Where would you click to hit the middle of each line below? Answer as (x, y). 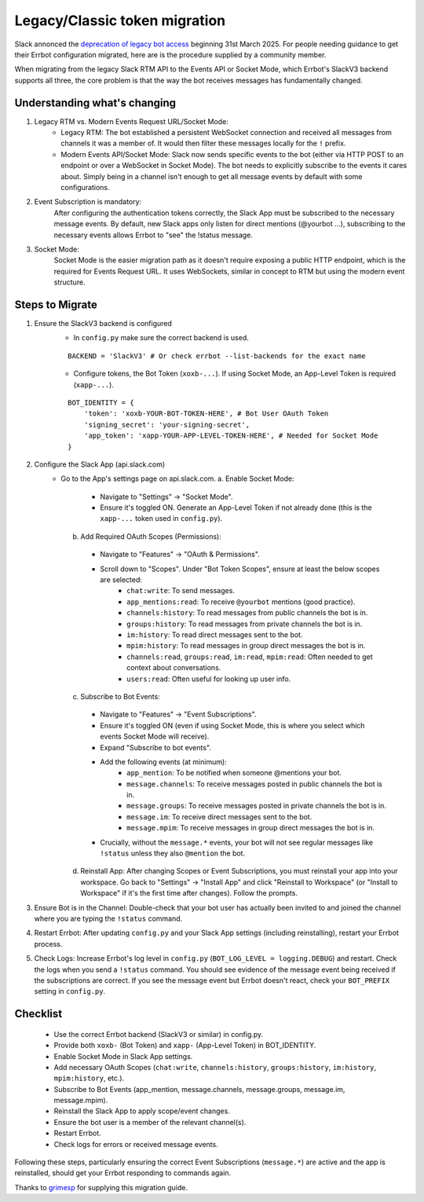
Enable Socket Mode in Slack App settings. (123, 1056)
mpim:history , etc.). (89, 1078)
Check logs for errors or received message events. (136, 1144)
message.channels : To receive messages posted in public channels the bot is (254, 784)
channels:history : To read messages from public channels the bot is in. (247, 613)
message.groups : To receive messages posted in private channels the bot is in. (256, 806)
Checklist (38, 1014)
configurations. (85, 187)
